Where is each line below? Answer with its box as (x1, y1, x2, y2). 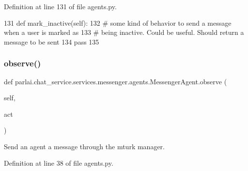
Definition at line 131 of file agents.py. (4, 1, 117, 11)
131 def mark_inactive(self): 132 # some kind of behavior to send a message (4, 17, 232, 28)
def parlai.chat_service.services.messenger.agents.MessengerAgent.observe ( (4, 76, 227, 86)
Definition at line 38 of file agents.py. (4, 157, 113, 168)
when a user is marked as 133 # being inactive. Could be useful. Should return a (4, 27, 244, 37)
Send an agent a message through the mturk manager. (4, 141, 165, 151)
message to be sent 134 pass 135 (4, 36, 99, 47)
